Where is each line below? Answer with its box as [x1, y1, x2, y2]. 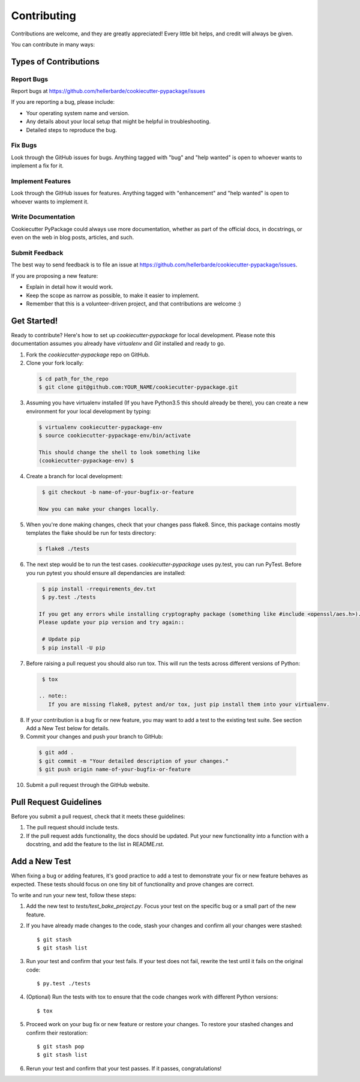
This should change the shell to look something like [38, 449, 200, 455]
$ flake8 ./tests [38, 546, 90, 552]
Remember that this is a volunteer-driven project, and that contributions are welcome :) [26, 300, 241, 307]
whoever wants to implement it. [11, 198, 89, 205]
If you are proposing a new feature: [11, 272, 98, 279]
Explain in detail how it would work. [26, 283, 113, 290]
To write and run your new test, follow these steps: [11, 891, 137, 898]
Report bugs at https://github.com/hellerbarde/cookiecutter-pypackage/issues [11, 88, 206, 95]
